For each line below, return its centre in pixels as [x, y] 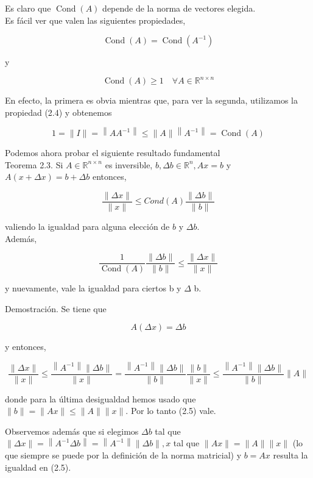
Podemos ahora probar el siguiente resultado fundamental [113, 153]
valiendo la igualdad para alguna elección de [87, 226]
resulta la [290, 455]
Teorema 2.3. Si [34, 164]
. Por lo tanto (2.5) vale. [171, 411]
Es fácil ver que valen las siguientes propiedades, [95, 20]
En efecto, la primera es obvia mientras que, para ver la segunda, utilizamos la [151, 100]
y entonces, [26, 347]
